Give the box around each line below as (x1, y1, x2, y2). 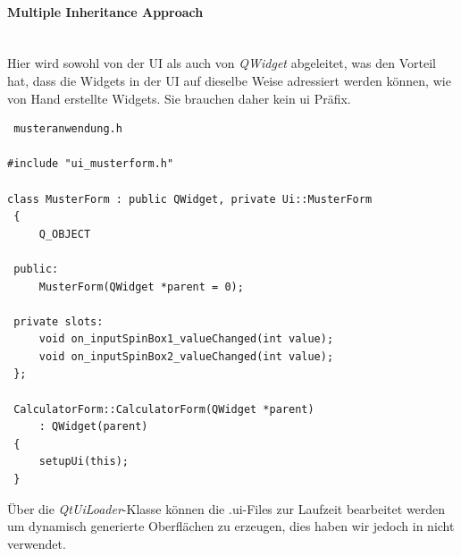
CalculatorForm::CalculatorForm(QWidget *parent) (13, 402, 314, 416)
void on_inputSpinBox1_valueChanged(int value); (38, 333, 334, 346)
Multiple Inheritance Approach (7, 2, 204, 21)
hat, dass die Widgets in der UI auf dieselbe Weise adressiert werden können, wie (7, 71, 451, 89)
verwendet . (7, 534, 66, 552)
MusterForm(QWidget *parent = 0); (38, 280, 244, 293)
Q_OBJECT (38, 227, 91, 240)
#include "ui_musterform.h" (7, 157, 174, 171)
